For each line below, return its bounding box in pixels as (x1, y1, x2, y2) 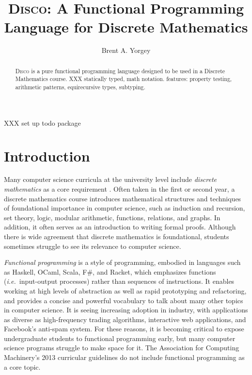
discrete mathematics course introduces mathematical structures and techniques (4, 193, 241, 203)
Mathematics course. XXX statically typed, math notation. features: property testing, (15, 75, 232, 83)
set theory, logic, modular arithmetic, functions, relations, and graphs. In (4, 212, 220, 222)
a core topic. (4, 361, 41, 372)
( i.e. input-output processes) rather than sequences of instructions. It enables (4, 276, 235, 286)
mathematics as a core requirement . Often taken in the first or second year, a (4, 183, 235, 194)
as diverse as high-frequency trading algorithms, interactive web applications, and (4, 314, 246, 324)
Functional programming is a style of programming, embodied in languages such (4, 257, 241, 267)
